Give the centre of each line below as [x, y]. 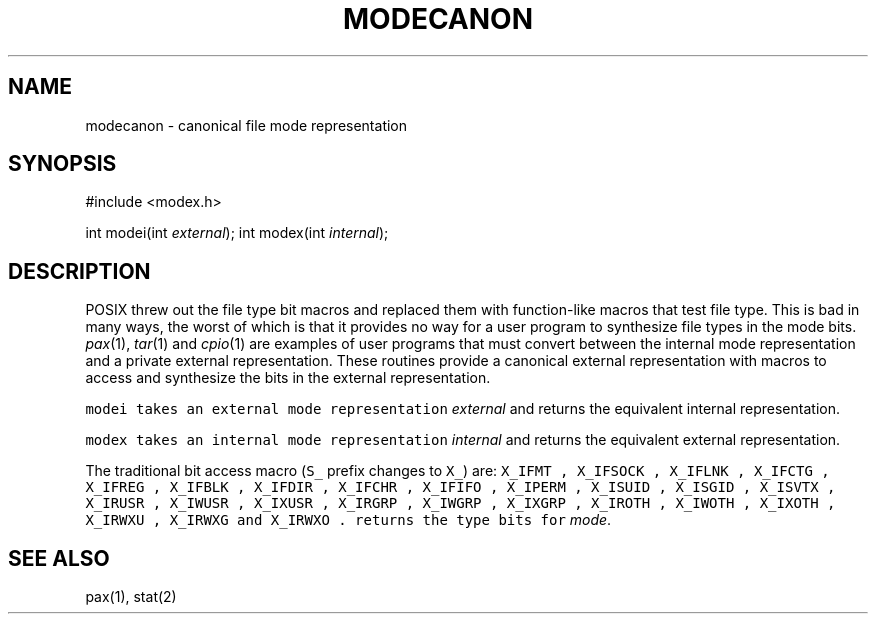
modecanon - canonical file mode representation [246, 125]
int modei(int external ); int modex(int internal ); [237, 233]
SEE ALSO [59, 558]
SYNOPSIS [62, 164]
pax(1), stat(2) [131, 597]
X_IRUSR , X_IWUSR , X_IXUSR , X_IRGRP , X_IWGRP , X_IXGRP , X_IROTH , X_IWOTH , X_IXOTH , [460, 503]
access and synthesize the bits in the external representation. [288, 378]
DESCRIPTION [79, 271]
